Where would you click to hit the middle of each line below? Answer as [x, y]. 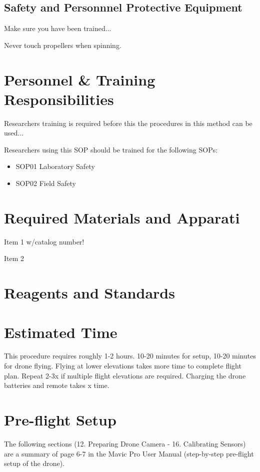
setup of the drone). [34, 463]
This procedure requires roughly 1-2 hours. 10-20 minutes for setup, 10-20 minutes [130, 356]
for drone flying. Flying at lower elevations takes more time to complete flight [123, 366]
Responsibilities [59, 99]
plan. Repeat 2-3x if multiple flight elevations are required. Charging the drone [125, 375]
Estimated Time [61, 332]
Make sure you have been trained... [58, 28]
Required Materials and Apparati [122, 217]
